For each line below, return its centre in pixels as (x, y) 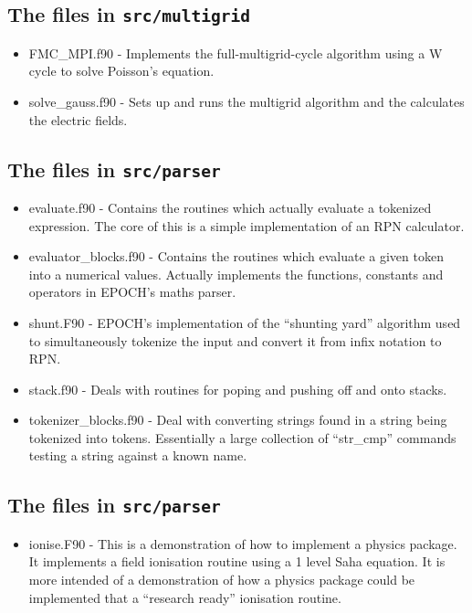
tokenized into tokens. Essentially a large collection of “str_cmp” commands (242, 437)
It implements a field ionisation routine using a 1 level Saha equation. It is (237, 561)
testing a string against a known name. (138, 455)
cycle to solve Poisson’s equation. (121, 71)
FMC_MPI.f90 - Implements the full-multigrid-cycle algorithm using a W (236, 53)
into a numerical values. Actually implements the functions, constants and (236, 274)
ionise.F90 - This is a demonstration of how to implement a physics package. (243, 543)
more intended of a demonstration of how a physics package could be (222, 580)
